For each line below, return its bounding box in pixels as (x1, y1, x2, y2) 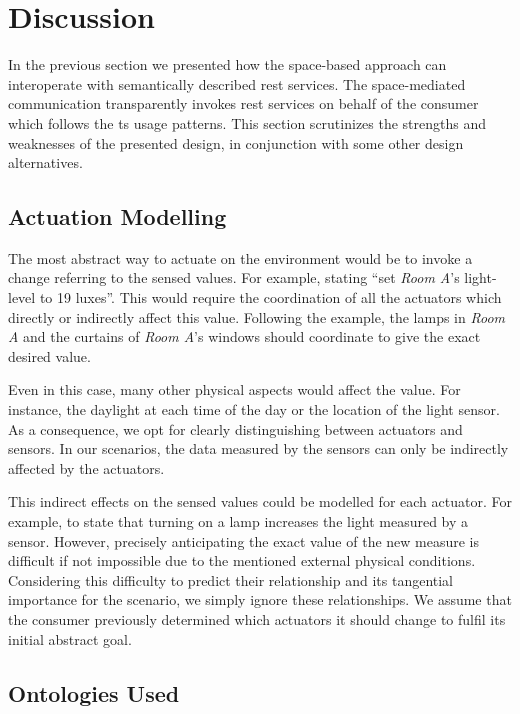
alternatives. (8, 152, 83, 173)
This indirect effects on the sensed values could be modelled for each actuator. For (8, 491, 512, 512)
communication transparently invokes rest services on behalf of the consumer (8, 93, 479, 114)
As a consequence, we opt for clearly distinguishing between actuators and (8, 418, 463, 439)
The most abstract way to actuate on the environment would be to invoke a (8, 247, 473, 268)
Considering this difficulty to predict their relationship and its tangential (8, 569, 454, 590)
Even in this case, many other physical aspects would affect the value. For (8, 379, 461, 400)
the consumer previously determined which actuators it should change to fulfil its (8, 608, 506, 629)
